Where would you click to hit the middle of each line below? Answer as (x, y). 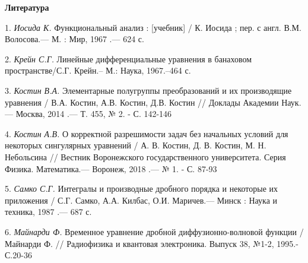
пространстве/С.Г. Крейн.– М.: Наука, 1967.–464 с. (98, 70)
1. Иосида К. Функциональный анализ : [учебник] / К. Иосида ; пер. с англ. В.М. (153, 27)
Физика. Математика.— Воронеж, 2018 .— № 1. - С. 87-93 (111, 168)
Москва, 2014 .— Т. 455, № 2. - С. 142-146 (94, 114)
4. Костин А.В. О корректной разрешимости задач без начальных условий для (147, 133)
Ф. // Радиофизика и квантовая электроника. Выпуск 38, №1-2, (159, 243)
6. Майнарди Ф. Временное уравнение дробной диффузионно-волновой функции (151, 231)
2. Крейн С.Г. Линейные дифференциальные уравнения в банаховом (128, 58)
